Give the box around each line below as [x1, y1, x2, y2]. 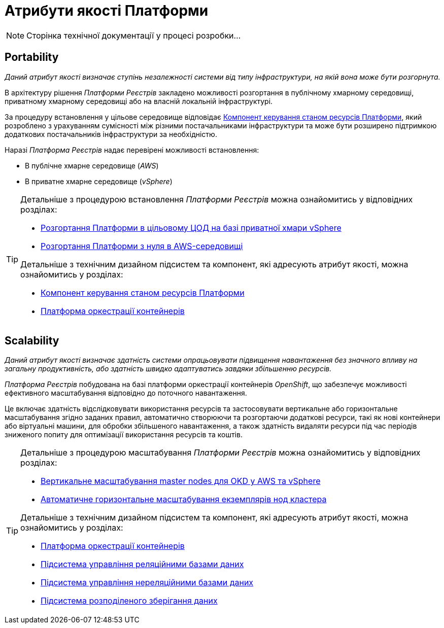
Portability [5, 51, 59, 64]
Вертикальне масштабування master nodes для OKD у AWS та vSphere [41, 476, 321, 486]
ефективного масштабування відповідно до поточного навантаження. [5, 389, 247, 398]
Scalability [5, 334, 59, 347]
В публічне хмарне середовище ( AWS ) [25, 161, 159, 170]
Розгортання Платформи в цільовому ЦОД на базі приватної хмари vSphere [41, 222, 341, 233]
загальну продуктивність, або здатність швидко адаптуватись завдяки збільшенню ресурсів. [5, 364, 332, 373]
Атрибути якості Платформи [5, 2, 209, 19]
